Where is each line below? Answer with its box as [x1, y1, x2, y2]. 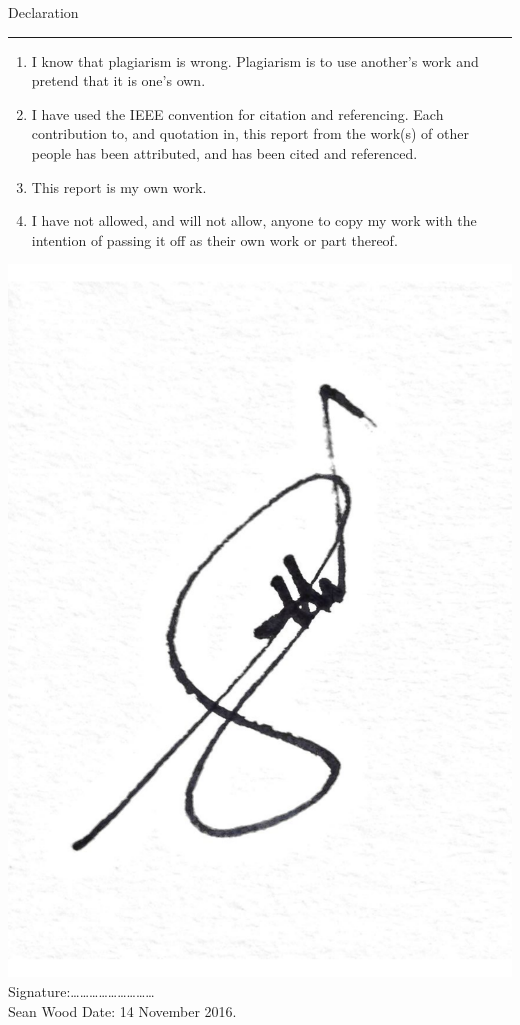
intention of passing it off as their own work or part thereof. [31, 229, 398, 250]
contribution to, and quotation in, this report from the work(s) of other [31, 123, 469, 144]
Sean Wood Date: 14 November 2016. [8, 1000, 237, 1021]
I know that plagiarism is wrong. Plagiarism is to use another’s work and [31, 50, 479, 71]
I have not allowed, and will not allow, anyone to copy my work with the [31, 210, 477, 231]
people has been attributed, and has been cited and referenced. [31, 142, 418, 163]
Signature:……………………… [8, 981, 155, 1002]
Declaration [8, 2, 79, 22]
